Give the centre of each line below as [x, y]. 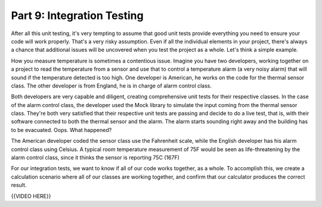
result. [19, 185]
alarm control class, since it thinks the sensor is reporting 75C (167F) [95, 158]
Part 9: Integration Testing [77, 15]
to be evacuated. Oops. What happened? [61, 130]
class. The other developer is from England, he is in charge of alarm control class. [111, 86]
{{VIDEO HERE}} [31, 196]
